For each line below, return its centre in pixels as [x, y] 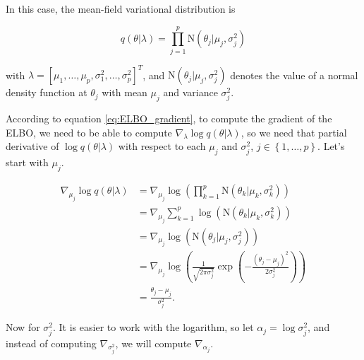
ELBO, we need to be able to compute [89, 132]
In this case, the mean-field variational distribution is [121, 8]
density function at [47, 92]
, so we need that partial [294, 132]
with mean [125, 92]
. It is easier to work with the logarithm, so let [153, 327]
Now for [23, 327]
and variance [190, 92]
